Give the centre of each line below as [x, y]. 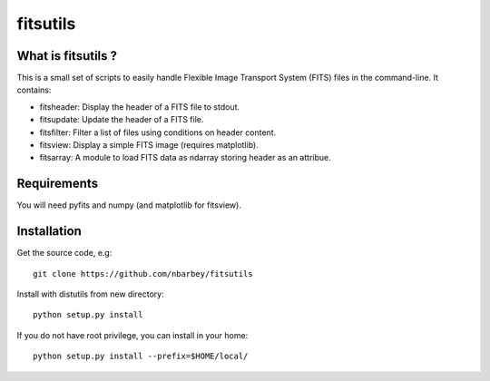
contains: [34, 90]
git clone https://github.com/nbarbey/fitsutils [143, 274]
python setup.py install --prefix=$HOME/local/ [141, 357]
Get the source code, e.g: [64, 253]
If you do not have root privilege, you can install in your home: [132, 335]
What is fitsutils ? [67, 56]
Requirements [58, 184]
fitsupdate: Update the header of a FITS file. [122, 120]
